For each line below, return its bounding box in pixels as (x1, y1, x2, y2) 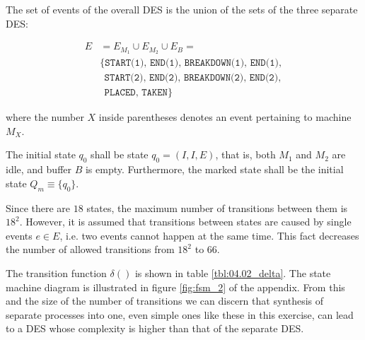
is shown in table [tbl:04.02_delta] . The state (134, 265, 331, 280)
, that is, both (215, 147, 276, 162)
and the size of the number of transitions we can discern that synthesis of (6, 293, 324, 308)
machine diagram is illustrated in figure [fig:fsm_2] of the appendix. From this (6, 279, 345, 294)
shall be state (91, 147, 149, 162)
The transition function (6, 265, 107, 280)
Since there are (6, 200, 71, 215)
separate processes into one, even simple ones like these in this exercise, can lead (6, 307, 354, 322)
